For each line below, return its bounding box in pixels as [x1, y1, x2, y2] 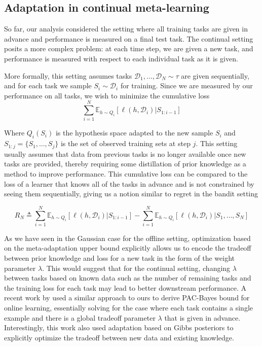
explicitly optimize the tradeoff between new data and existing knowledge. [4, 332, 234, 342]
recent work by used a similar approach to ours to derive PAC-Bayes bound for [4, 292, 250, 303]
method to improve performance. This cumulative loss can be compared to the [4, 168, 248, 179]
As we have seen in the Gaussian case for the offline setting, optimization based [4, 232, 251, 243]
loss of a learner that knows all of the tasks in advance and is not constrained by [4, 178, 254, 189]
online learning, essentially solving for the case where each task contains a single [4, 302, 253, 313]
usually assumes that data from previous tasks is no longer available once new [4, 148, 246, 159]
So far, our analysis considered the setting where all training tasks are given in [4, 23, 248, 34]
